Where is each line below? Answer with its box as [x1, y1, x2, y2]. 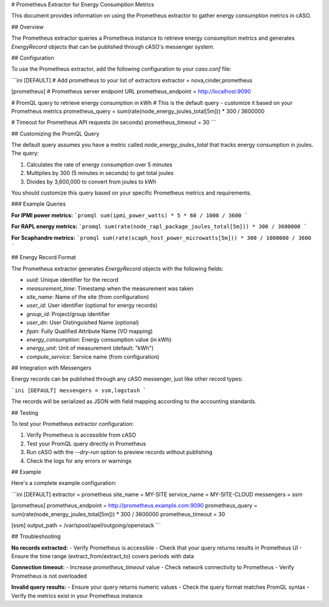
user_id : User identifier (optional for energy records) [26, 302, 158, 309]
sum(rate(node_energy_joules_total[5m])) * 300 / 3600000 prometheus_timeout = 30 [11, 510, 225, 518]
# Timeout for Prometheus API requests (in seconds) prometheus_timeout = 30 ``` [11, 119, 216, 126]
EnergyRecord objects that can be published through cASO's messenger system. [11, 43, 215, 50]
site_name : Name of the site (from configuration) [26, 293, 149, 300]
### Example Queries [11, 200, 66, 207]
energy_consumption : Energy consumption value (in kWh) [26, 336, 172, 343]
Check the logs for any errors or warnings [26, 457, 132, 464]
